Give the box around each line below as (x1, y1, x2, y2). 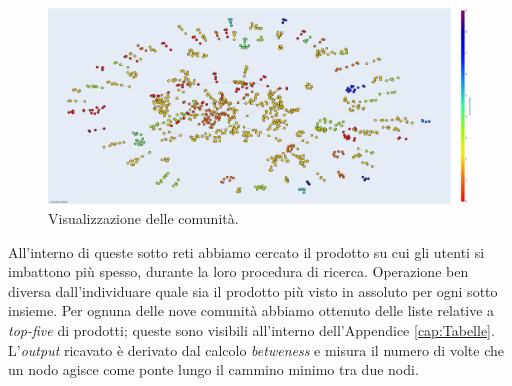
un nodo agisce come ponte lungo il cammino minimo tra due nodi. (8, 359, 419, 380)
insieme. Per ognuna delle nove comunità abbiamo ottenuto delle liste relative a (8, 300, 495, 321)
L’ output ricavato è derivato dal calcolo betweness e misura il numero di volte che (8, 339, 504, 360)
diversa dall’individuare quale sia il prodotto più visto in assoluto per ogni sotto (8, 280, 498, 301)
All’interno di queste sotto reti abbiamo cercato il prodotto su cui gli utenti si (8, 241, 485, 262)
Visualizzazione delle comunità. (48, 208, 239, 229)
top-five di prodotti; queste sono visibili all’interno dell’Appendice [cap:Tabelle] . (8, 320, 495, 341)
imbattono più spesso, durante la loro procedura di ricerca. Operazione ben (8, 261, 469, 282)
